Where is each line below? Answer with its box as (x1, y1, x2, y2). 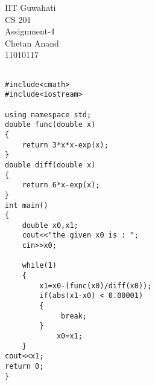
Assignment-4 (5, 25, 55, 37)
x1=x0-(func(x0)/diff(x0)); (39, 281, 152, 290)
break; (61, 311, 87, 320)
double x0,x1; (22, 221, 78, 230)
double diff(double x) (5, 160, 96, 169)
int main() (5, 201, 48, 210)
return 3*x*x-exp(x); (22, 140, 109, 149)
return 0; (5, 362, 44, 370)
